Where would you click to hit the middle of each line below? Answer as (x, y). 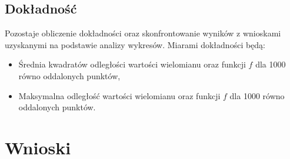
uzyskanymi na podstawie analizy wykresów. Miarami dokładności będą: (135, 44)
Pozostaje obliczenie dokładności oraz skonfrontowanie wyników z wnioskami (143, 33)
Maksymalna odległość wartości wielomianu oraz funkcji (119, 95)
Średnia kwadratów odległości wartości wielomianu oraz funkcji (132, 64)
